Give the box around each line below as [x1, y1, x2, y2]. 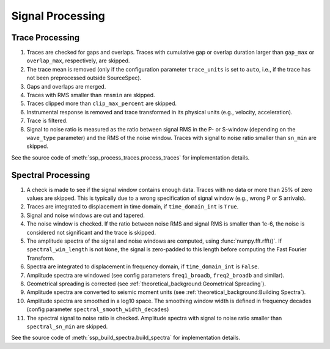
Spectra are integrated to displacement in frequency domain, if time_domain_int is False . [26, 263, 260, 270]
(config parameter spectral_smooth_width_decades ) [26, 306, 169, 313]
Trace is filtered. [26, 117, 68, 125]
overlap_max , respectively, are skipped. [26, 57, 130, 64]
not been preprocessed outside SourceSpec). [26, 74, 142, 82]
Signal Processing [11, 9, 105, 23]
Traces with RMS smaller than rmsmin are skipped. [26, 92, 155, 99]
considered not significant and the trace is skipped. [26, 229, 156, 236]
